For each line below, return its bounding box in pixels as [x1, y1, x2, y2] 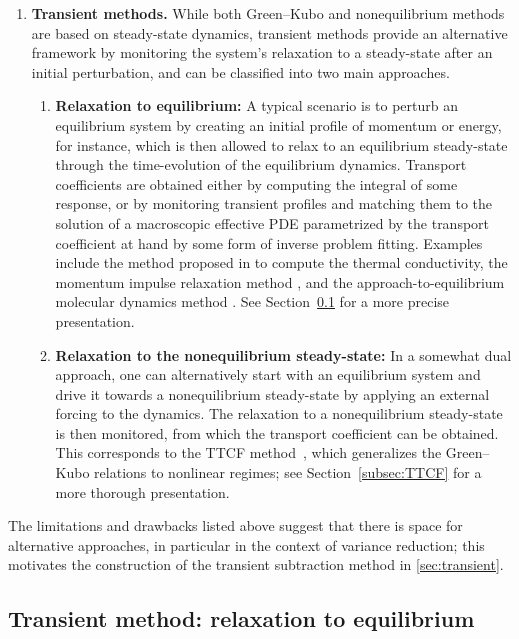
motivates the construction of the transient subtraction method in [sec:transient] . [8, 554, 504, 575]
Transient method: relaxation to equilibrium [8, 603, 475, 634]
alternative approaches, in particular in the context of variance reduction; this [8, 534, 485, 555]
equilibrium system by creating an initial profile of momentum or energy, [55, 114, 502, 135]
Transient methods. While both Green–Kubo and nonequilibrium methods [31, 3, 505, 23]
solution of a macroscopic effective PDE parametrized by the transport [55, 212, 490, 233]
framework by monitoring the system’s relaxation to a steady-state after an [31, 42, 493, 63]
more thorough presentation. [55, 481, 230, 502]
